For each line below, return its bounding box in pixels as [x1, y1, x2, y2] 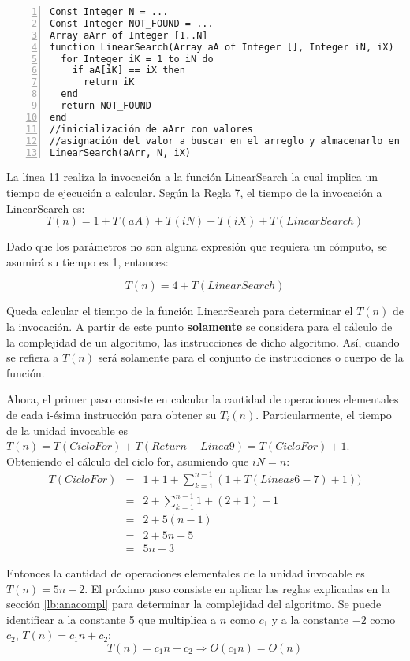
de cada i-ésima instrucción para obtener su [6, 406, 217, 422]
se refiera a [6, 349, 59, 366]
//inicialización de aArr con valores [50, 123, 253, 135]
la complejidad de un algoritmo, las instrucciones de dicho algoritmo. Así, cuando [6, 333, 400, 350]
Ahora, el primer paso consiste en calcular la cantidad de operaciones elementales [6, 391, 399, 407]
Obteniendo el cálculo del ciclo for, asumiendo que [6, 452, 249, 469]
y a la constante [271, 611, 349, 627]
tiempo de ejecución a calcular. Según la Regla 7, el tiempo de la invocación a [6, 184, 382, 200]
